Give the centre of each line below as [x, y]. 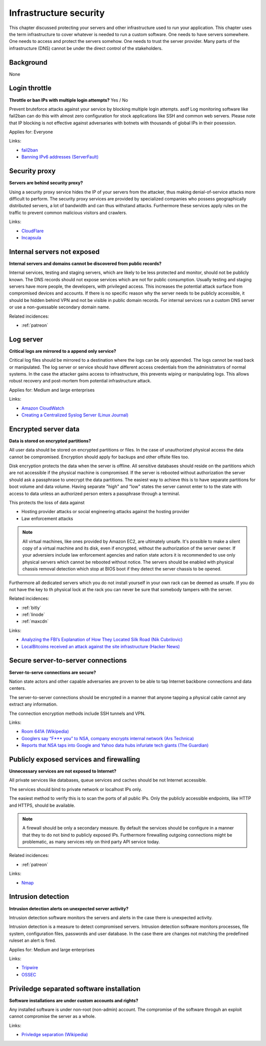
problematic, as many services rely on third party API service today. [91, 842]
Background [28, 62]
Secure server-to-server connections [68, 660]
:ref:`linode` [33, 615]
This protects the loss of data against [47, 503]
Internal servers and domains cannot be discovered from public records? [85, 263]
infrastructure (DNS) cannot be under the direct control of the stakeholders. [86, 48]
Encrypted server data [44, 429]
